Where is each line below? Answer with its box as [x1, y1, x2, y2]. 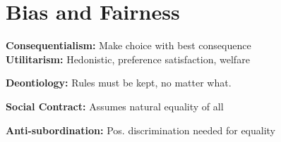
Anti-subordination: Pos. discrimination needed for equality [6, 122, 276, 137]
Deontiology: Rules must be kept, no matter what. [6, 75, 232, 90]
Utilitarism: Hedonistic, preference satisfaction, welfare [6, 51, 250, 66]
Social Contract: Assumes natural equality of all [6, 98, 224, 113]
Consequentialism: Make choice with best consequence [6, 38, 251, 53]
